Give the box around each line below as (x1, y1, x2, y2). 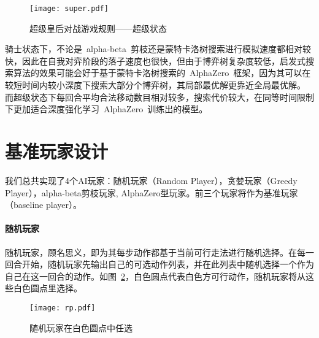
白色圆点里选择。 (13, 282, 82, 294)
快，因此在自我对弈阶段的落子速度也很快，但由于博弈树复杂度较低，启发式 (5, 54, 306, 67)
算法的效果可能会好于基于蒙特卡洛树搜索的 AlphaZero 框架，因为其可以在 (13, 66, 311, 79)
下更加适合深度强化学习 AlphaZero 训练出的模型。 (5, 102, 208, 115)
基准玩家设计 (5, 139, 109, 163)
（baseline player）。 (5, 198, 82, 211)
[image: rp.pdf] (29, 303, 96, 312)
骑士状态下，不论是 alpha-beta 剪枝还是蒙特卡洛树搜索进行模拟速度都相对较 (5, 42, 311, 55)
